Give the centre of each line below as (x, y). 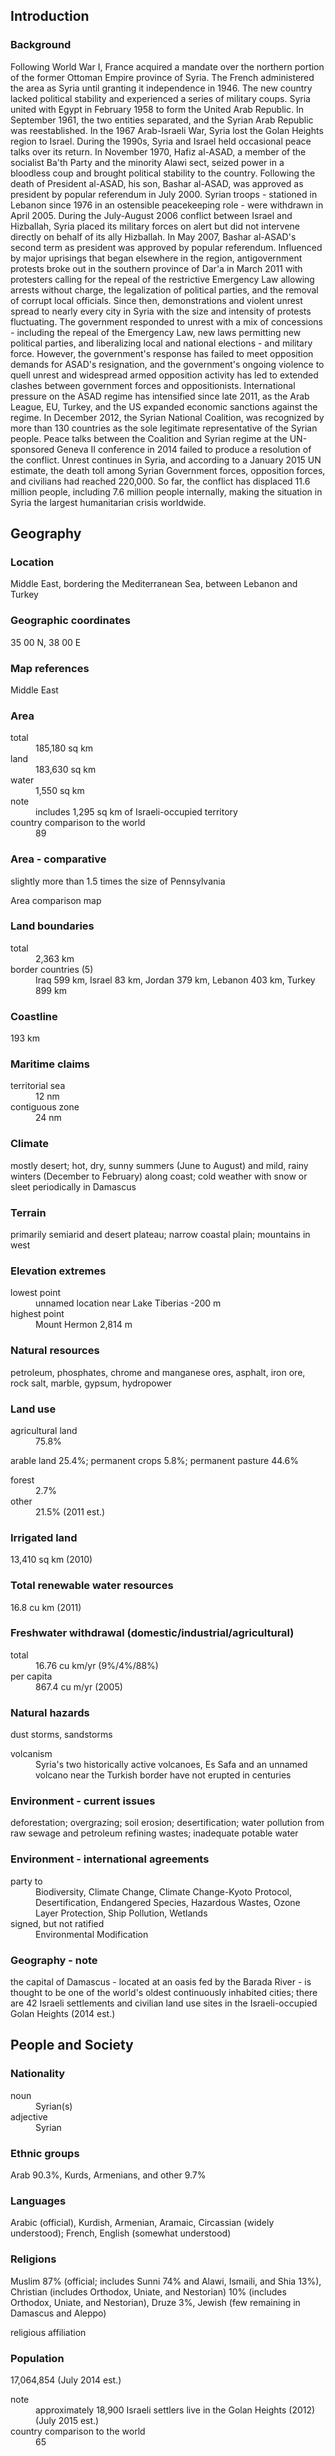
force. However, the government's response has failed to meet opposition (162, 353)
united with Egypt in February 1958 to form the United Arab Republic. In (157, 109)
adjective (29, 2116)
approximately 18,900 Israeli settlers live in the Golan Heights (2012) (175, 2410)
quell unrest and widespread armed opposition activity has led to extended (164, 375)
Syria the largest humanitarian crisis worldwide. (108, 502)
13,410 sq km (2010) (51, 1560)
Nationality (38, 2074)
